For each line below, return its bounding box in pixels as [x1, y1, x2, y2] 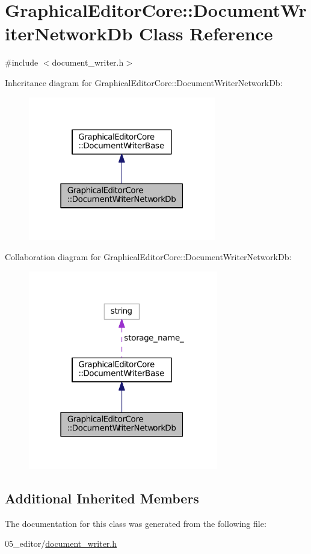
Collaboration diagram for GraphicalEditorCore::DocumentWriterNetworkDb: [5, 251, 292, 263]
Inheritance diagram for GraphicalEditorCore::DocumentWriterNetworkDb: [5, 76, 283, 89]
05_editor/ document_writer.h [5, 537, 117, 550]
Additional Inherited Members [5, 488, 199, 507]
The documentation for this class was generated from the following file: [5, 517, 266, 529]
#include [5, 56, 38, 69]
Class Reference [139, 21, 273, 46]
